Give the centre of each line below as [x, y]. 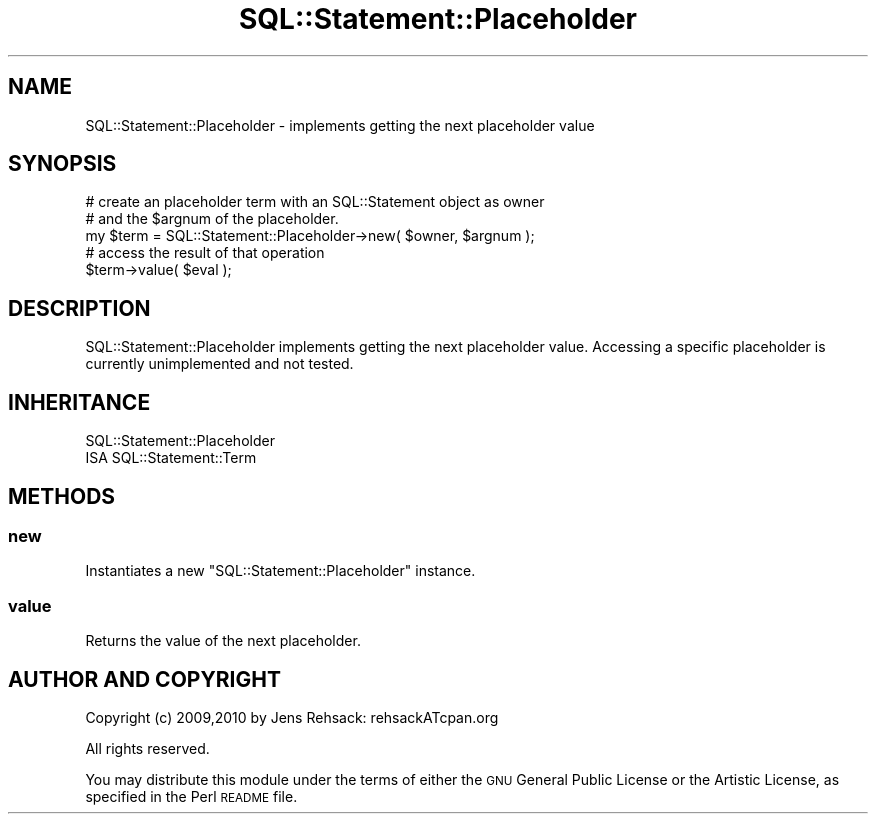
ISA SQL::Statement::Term [171, 458]
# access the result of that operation [205, 253]
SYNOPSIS [62, 164]
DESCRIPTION [79, 308]
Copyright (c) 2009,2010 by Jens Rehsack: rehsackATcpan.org [292, 717]
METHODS [62, 496]
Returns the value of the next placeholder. [223, 641]
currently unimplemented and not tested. [219, 364]
